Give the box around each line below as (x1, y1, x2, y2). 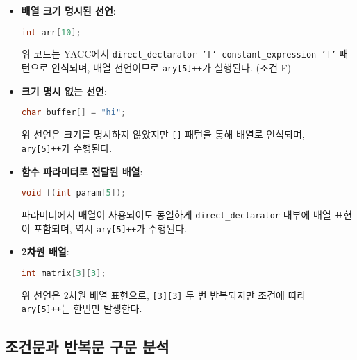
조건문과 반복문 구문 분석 (5, 335, 169, 357)
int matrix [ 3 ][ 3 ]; (21, 268, 106, 278)
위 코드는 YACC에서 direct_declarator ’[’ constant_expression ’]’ (21, 46, 336, 61)
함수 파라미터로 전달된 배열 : (21, 164, 143, 178)
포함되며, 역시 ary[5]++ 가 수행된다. (33, 221, 188, 235)
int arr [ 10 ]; (21, 27, 81, 37)
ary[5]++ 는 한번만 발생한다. (21, 301, 142, 316)
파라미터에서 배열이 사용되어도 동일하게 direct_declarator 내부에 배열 (21, 207, 331, 222)
